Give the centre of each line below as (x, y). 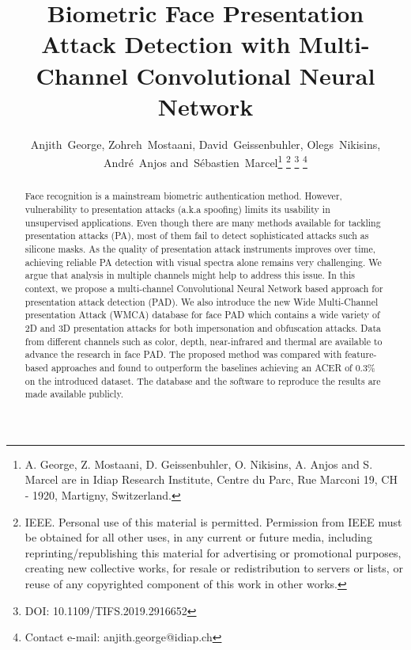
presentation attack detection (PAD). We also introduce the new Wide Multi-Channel (202, 301)
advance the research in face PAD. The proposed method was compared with (183, 354)
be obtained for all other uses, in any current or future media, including (198, 537)
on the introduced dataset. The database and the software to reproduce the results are (203, 380)
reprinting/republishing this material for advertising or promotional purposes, (213, 552)
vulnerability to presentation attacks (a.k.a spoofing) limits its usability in (177, 209)
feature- (361, 354)
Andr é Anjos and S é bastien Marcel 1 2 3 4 (205, 161)
